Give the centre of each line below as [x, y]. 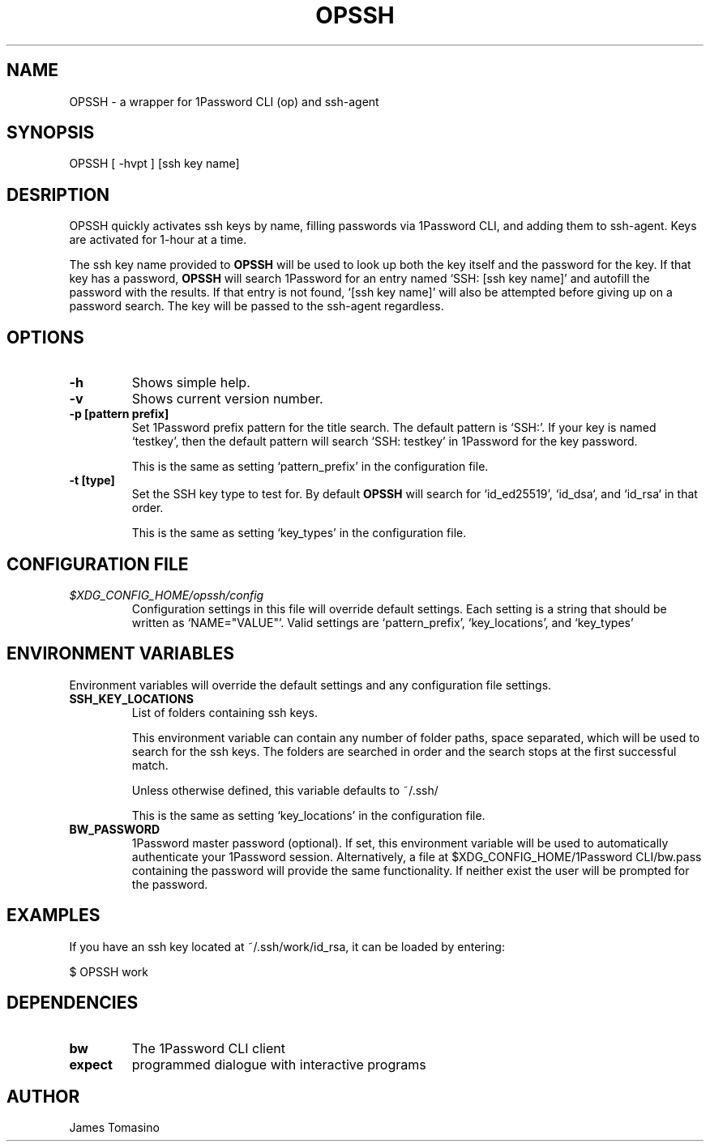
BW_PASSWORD [115, 829]
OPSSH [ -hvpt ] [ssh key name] [154, 164]
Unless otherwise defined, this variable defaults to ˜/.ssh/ [285, 790]
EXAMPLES [53, 915]
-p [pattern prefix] [119, 414]
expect [91, 1064]
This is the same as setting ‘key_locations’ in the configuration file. [308, 815]
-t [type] [92, 480]
